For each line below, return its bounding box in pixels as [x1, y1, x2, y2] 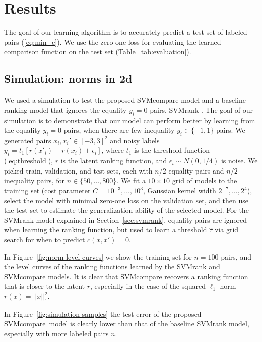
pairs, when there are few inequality [63, 125, 175, 135]
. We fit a [116, 175, 146, 186]
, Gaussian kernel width [143, 185, 216, 196]
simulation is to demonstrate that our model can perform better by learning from [4, 115, 255, 125]
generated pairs [4, 135, 51, 145]
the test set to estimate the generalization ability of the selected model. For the [4, 205, 249, 215]
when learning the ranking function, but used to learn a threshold [4, 224, 207, 235]
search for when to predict [4, 234, 85, 245]
